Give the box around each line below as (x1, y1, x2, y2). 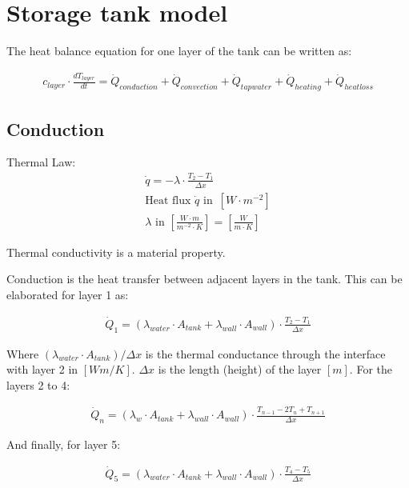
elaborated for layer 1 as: (6, 286, 129, 302)
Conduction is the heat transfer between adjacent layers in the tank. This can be (6, 270, 403, 287)
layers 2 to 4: (6, 376, 70, 393)
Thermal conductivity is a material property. (6, 243, 226, 260)
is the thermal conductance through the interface (145, 345, 386, 362)
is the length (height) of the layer (158, 361, 322, 378)
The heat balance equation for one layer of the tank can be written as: (6, 42, 352, 59)
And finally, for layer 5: (6, 435, 121, 452)
